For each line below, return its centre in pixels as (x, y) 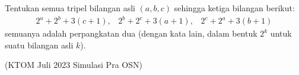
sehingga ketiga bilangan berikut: (234, 8)
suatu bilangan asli (39, 45)
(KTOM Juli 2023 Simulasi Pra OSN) (74, 65)
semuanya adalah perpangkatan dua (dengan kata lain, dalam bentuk (131, 33)
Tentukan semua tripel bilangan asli (70, 8)
